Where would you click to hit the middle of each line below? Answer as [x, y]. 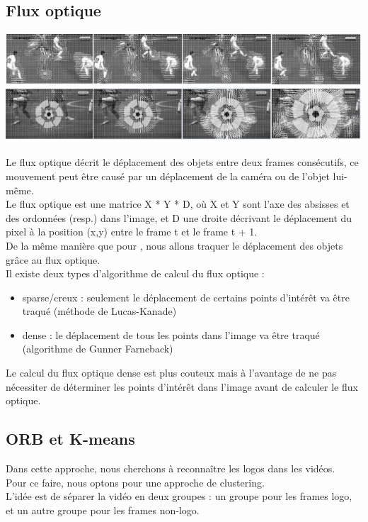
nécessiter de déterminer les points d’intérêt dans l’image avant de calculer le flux [182, 386]
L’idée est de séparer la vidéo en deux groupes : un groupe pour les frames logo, [179, 496]
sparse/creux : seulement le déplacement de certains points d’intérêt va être [186, 297]
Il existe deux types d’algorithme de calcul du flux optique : [135, 273]
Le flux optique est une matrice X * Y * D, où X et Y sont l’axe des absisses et [178, 204]
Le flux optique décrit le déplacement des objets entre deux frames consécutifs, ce [182, 162]
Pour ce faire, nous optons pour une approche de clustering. [135, 482]
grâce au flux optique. [53, 259]
